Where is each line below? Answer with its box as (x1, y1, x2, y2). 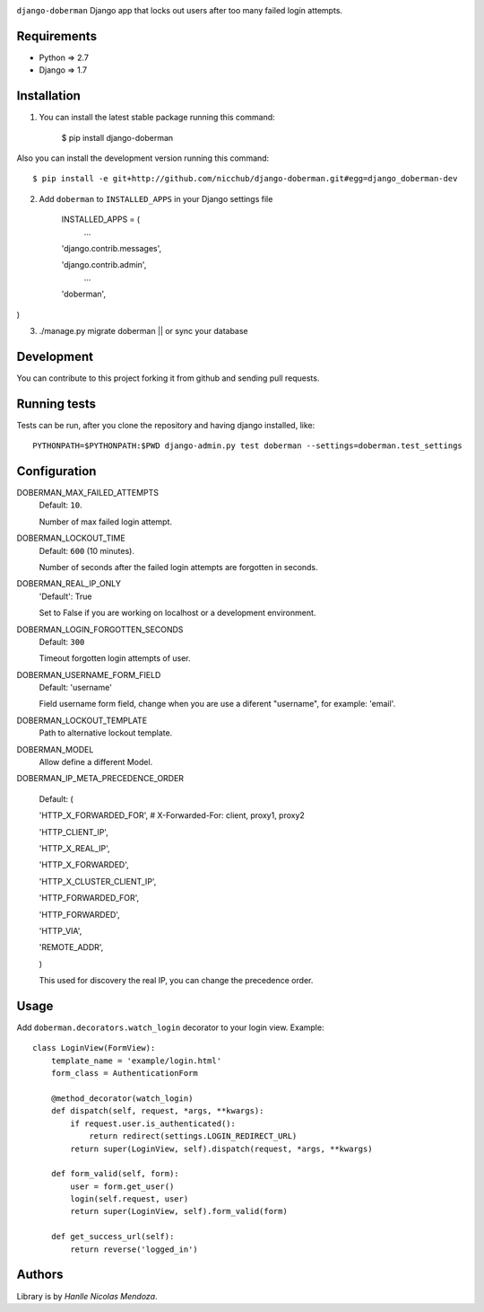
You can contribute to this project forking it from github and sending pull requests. (16, 373, 320, 383)
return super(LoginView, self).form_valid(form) (70, 1206, 289, 1217)
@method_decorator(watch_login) (50, 1093, 194, 1104)
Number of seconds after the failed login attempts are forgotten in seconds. (39, 561, 318, 572)
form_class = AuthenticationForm (50, 1069, 199, 1079)
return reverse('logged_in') (70, 1244, 199, 1255)
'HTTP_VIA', (39, 925, 82, 936)
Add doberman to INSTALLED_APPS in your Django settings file (39, 193, 273, 204)
